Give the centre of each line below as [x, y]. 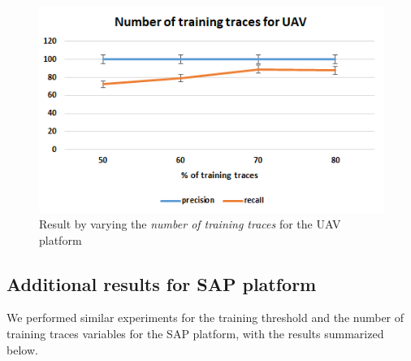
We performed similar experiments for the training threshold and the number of [205, 318]
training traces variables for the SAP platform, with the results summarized [195, 334]
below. [22, 349]
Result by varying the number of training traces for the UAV [190, 224]
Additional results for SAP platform [162, 283]
